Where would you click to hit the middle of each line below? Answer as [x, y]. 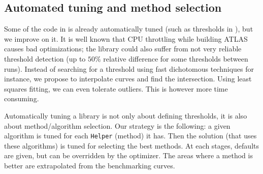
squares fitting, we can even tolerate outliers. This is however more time [116, 88]
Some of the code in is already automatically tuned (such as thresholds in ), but [129, 29]
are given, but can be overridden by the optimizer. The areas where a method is [128, 155]
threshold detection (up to [45, 58]
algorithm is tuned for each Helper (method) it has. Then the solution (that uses [130, 136]
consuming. [22, 98]
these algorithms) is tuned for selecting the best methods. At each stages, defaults [131, 145]
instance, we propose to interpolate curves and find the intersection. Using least [128, 79]
